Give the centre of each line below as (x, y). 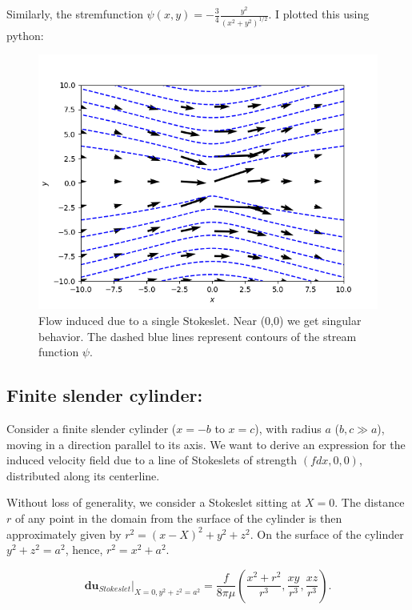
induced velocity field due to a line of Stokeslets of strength (152, 460)
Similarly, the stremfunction (75, 14)
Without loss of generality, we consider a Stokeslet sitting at (154, 502)
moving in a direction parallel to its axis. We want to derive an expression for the (206, 444)
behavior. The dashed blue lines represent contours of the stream (198, 336)
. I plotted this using (319, 14)
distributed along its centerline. (83, 475)
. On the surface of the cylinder (327, 534)
